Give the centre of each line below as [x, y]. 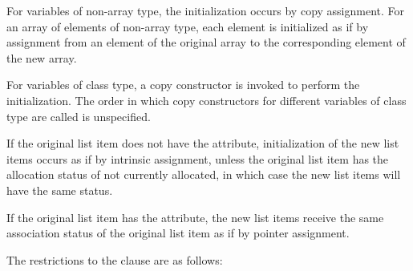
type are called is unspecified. [79, 116]
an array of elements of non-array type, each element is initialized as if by [188, 26]
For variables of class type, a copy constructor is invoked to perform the [183, 85]
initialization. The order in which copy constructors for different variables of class [206, 100]
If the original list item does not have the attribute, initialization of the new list [203, 143]
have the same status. [60, 190]
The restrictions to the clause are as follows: [115, 259]
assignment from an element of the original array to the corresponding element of [206, 42]
